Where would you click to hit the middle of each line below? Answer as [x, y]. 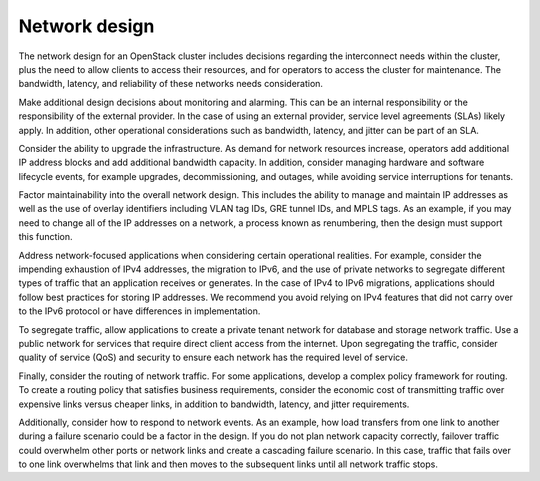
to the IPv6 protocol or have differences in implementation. [139, 311]
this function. [45, 237]
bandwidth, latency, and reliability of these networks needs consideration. [171, 84]
